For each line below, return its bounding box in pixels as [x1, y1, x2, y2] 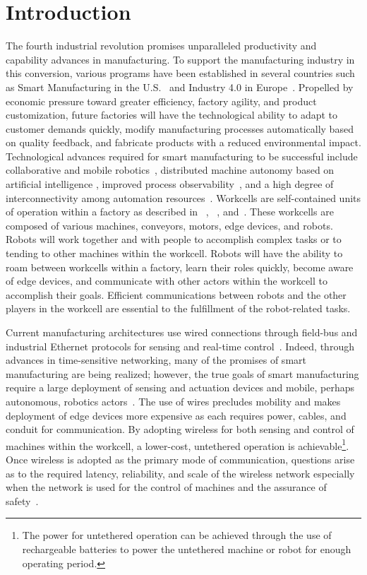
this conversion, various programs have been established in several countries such [6, 66, 355, 81]
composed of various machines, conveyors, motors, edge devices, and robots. [6, 218, 333, 232]
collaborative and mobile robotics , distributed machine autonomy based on [6, 162, 335, 177]
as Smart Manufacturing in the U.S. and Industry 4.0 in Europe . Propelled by [6, 79, 354, 94]
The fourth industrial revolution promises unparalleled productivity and [6, 38, 317, 53]
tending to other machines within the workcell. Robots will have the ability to [6, 246, 343, 261]
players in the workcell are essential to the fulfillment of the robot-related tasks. [6, 301, 351, 316]
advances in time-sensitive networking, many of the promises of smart [6, 352, 306, 367]
